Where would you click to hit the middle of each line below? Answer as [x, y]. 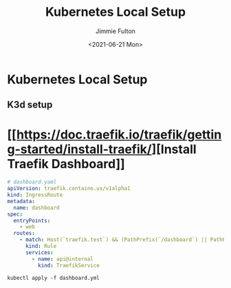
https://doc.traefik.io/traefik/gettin [119, 134]
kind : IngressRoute [35, 195]
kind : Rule [41, 246]
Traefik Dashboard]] [66, 164]
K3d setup [30, 105]
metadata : [21, 201]
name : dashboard [36, 207]
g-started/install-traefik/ [80, 149]
